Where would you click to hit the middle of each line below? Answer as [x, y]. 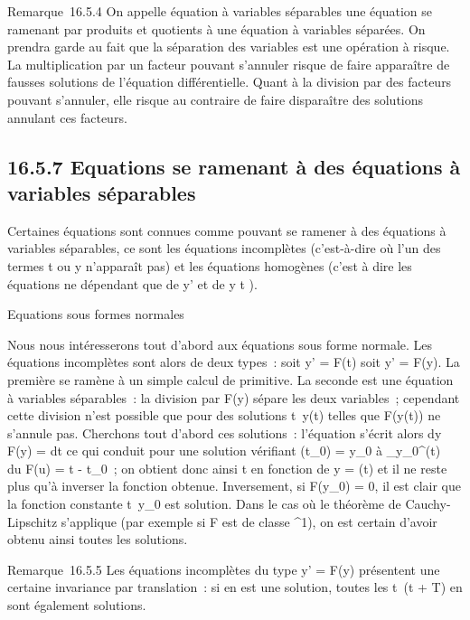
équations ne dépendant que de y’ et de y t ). [132, 283]
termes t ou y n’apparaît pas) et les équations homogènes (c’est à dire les [210, 265]
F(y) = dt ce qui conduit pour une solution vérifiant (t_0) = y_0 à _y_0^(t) [224, 451]
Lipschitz [33, 521]
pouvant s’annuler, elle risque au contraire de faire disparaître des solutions [216, 99]
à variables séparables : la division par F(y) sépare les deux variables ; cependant [234, 397]
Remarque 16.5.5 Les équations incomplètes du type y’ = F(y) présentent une [224, 569]
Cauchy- [428, 504]
